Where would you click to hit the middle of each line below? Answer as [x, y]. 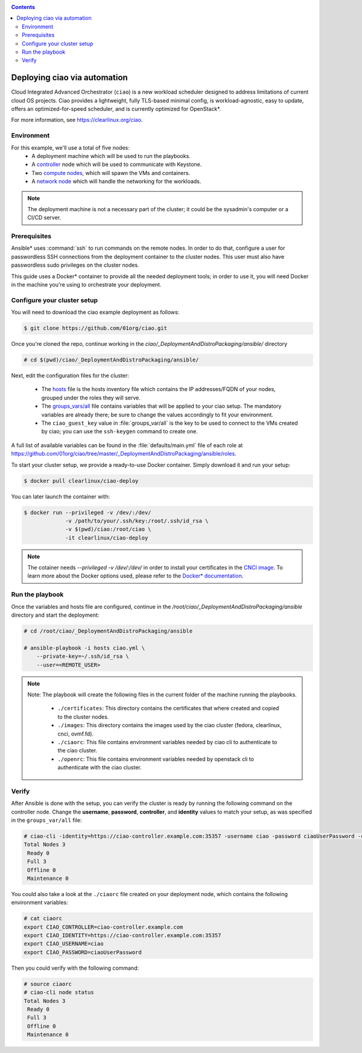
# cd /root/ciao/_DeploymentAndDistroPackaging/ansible [108, 631]
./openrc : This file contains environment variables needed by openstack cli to [156, 759]
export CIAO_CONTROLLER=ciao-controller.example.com [103, 927]
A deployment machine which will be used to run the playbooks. [111, 156]
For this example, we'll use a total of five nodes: [70, 147]
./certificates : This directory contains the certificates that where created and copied [168, 708]
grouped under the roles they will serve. [91, 398]
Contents [23, 7]
